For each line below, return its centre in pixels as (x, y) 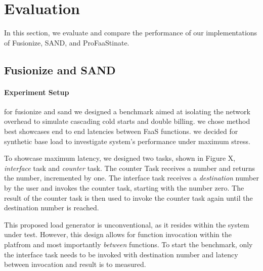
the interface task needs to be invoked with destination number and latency (121, 254)
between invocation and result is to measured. (75, 264)
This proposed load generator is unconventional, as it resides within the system (127, 224)
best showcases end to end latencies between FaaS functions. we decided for (121, 131)
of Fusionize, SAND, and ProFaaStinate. (67, 42)
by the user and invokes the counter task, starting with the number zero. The (124, 188)
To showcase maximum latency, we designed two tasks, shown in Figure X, (120, 158)
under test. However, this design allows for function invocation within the (118, 234)
